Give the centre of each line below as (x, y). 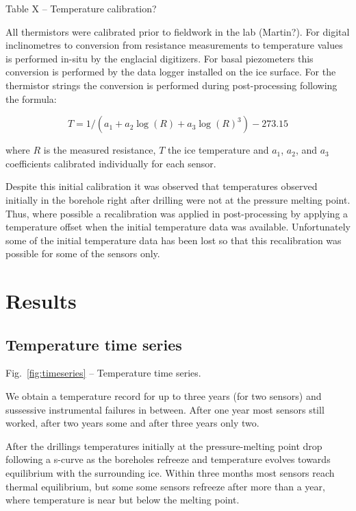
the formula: (31, 98)
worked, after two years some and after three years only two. (132, 423)
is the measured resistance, (100, 150)
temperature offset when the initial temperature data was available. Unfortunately (178, 227)
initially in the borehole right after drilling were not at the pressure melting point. (178, 199)
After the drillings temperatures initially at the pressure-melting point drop (164, 445)
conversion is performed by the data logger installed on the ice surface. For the (171, 72)
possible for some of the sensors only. (83, 253)
